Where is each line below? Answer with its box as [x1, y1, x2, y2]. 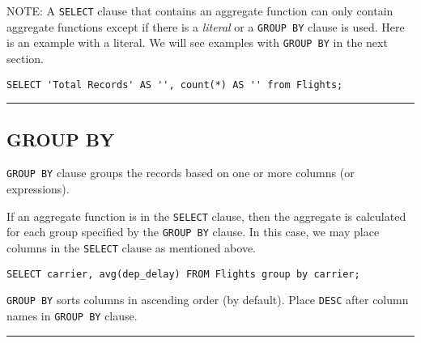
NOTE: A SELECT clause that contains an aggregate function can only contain [6, 2, 393, 19]
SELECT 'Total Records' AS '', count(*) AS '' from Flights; [6, 78, 343, 91]
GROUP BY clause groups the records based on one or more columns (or [6, 164, 355, 181]
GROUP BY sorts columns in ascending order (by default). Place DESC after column [6, 291, 409, 308]
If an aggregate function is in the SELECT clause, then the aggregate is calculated [6, 207, 406, 224]
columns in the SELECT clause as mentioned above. [6, 239, 256, 256]
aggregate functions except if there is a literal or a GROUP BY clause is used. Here [6, 18, 405, 35]
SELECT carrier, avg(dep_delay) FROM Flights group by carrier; [6, 268, 360, 280]
